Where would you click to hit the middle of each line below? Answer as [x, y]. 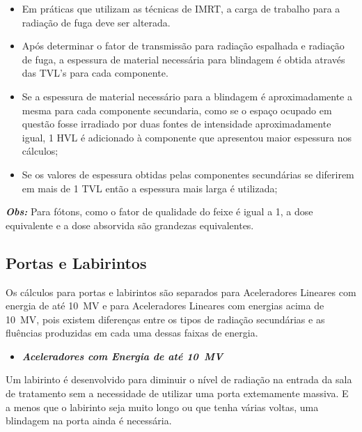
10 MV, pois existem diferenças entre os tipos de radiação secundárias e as [165, 319]
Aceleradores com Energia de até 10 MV [123, 356]
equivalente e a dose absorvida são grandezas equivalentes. [130, 225]
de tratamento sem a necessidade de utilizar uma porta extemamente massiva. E [177, 393]
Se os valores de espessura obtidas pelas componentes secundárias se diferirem [188, 174]
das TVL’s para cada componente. [95, 73]
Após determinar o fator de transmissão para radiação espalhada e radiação [183, 46]
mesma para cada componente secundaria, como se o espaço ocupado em [177, 110]
